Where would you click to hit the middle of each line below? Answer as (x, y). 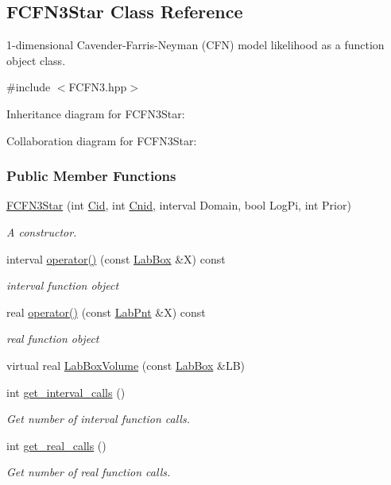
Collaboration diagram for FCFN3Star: (102, 140)
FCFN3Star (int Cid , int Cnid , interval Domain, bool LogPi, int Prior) (179, 205)
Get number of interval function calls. (98, 419)
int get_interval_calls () (66, 392)
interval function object (63, 285)
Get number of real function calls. (89, 472)
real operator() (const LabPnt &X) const (106, 312)
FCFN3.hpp (98, 87)
